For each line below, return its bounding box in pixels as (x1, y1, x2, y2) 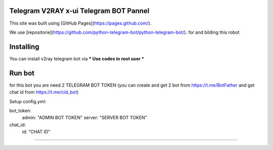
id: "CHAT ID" (22, 129, 51, 135)
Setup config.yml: (9, 98, 47, 104)
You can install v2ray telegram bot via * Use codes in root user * (9, 55, 144, 61)
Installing (9, 42, 40, 51)
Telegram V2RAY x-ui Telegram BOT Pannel (9, 7, 150, 15)
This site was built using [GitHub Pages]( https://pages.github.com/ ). (9, 20, 152, 26)
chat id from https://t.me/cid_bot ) (9, 89, 79, 95)
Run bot (9, 68, 35, 78)
